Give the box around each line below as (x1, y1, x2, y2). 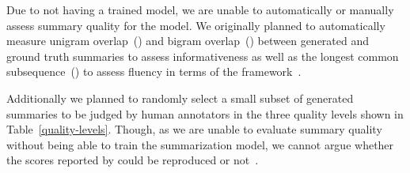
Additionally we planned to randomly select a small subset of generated (6, 89, 354, 106)
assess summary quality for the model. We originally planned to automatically (6, 17, 385, 33)
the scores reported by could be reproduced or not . (6, 152, 259, 168)
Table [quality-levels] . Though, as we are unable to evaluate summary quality (6, 121, 382, 137)
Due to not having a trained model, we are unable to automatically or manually (6, 2, 394, 17)
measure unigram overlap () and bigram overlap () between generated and (6, 32, 370, 49)
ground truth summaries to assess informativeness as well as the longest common (6, 47, 399, 64)
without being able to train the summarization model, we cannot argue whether (6, 136, 394, 152)
